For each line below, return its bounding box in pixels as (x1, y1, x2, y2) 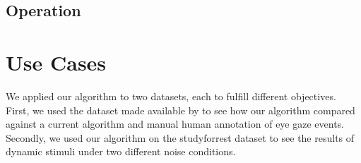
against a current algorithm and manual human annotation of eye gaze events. (6, 116, 344, 131)
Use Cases (6, 47, 107, 76)
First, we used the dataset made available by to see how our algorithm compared (6, 102, 355, 117)
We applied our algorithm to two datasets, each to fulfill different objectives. (6, 88, 336, 103)
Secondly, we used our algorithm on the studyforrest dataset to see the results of (6, 130, 355, 145)
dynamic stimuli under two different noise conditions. (6, 144, 236, 159)
